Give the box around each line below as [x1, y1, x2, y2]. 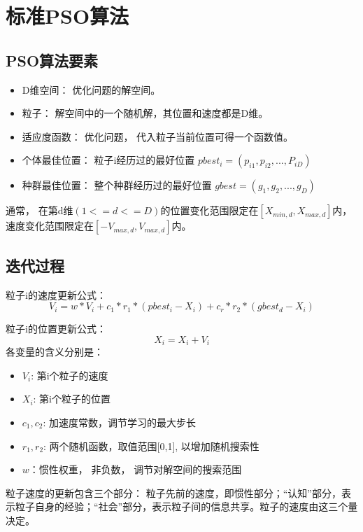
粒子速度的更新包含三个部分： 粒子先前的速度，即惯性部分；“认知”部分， [6, 485, 341, 500]
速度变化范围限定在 [6, 218, 94, 233]
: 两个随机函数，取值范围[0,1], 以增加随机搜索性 [43, 438, 259, 453]
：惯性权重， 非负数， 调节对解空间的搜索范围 [29, 462, 242, 477]
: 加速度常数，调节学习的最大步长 [43, 414, 197, 429]
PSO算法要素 [6, 49, 99, 71]
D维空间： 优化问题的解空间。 [22, 82, 161, 97]
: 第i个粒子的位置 [33, 391, 111, 406]
